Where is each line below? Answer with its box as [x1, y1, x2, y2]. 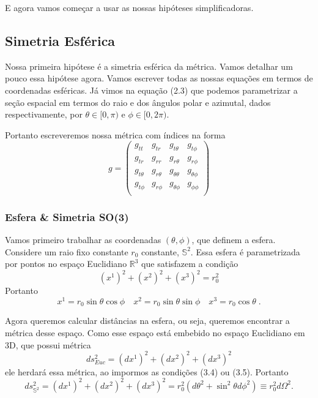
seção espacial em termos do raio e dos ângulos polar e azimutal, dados [5, 96, 271, 108]
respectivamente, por [5, 108, 83, 121]
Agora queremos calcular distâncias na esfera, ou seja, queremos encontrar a [5, 314, 290, 327]
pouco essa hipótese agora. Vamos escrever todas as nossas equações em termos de [5, 72, 313, 84]
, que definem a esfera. [191, 233, 276, 246]
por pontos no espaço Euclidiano [5, 257, 127, 270]
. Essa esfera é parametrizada [190, 245, 300, 258]
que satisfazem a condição [141, 257, 239, 270]
